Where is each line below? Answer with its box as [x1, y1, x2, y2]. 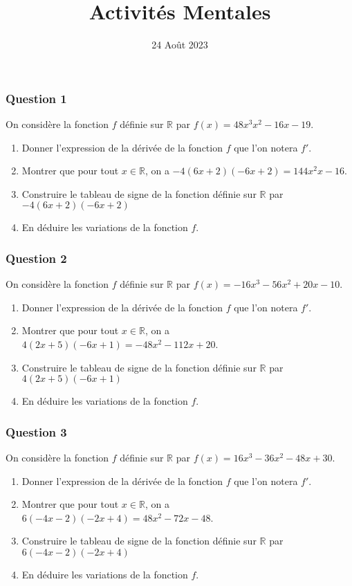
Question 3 [6, 423, 67, 440]
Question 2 [6, 249, 67, 266]
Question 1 [6, 89, 67, 107]
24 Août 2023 [151, 37, 208, 52]
